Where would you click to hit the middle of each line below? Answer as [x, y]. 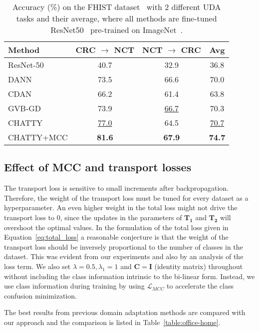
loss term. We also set [37, 266]
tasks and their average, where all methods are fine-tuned [117, 18]
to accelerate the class [200, 286]
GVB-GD [25, 108]
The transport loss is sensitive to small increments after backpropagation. [116, 188]
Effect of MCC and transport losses [98, 167]
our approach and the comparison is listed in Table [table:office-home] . [112, 322]
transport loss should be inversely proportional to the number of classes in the [124, 246]
